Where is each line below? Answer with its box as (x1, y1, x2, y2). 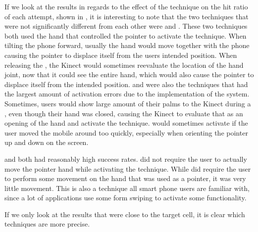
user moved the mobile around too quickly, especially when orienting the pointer (4, 127, 248, 138)
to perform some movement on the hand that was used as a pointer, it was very (4, 173, 246, 184)
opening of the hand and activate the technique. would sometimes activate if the (4, 118, 248, 128)
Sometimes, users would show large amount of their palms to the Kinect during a (4, 98, 251, 108)
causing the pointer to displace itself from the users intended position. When (4, 49, 237, 60)
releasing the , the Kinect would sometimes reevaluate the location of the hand (4, 59, 244, 70)
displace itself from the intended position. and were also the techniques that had (4, 79, 248, 89)
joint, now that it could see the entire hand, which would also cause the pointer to (4, 69, 254, 80)
